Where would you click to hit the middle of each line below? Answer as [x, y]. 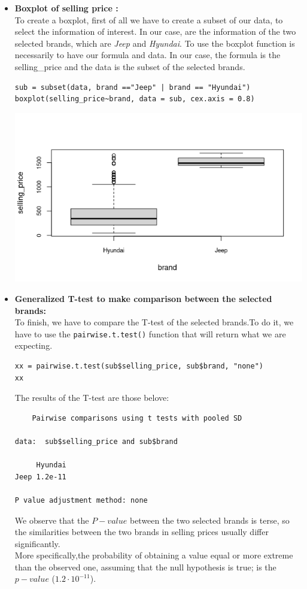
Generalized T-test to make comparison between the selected [143, 298]
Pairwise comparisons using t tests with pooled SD [137, 418]
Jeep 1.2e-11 [40, 477]
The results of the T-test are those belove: [92, 398]
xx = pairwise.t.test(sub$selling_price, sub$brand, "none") [139, 366]
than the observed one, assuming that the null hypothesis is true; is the [145, 567]
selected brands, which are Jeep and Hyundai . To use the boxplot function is [155, 43]
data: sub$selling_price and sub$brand [96, 441]
